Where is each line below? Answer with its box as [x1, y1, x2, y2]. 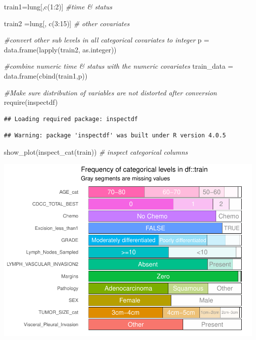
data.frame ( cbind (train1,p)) [4, 70, 88, 81]
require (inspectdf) [4, 97, 58, 107]
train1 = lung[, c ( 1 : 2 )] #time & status [4, 1, 112, 11]
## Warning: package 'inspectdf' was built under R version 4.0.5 [4, 132, 226, 139]
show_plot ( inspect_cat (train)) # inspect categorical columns [4, 146, 188, 157]
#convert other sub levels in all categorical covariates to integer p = [4, 35, 209, 45]
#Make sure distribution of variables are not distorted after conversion [4, 87, 217, 97]
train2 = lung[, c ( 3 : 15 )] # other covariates [4, 18, 130, 28]
